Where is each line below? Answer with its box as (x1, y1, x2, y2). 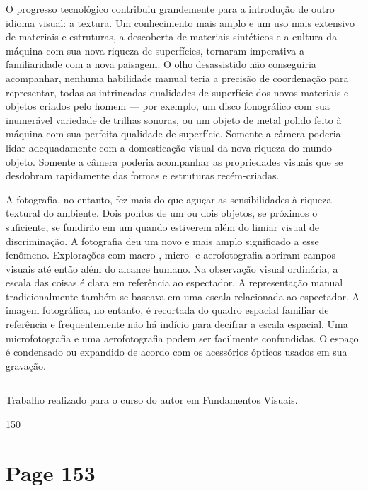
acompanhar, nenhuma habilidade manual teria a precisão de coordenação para (6, 70, 349, 85)
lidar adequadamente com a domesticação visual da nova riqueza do (6, 140, 299, 154)
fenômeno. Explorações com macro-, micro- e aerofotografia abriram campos (6, 247, 336, 262)
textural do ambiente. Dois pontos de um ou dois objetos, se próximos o (6, 205, 318, 220)
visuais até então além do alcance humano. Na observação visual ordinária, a (6, 261, 338, 276)
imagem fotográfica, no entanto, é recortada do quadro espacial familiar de (6, 303, 329, 317)
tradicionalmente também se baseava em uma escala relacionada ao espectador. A (6, 288, 360, 303)
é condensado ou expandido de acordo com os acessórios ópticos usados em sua (6, 344, 347, 359)
